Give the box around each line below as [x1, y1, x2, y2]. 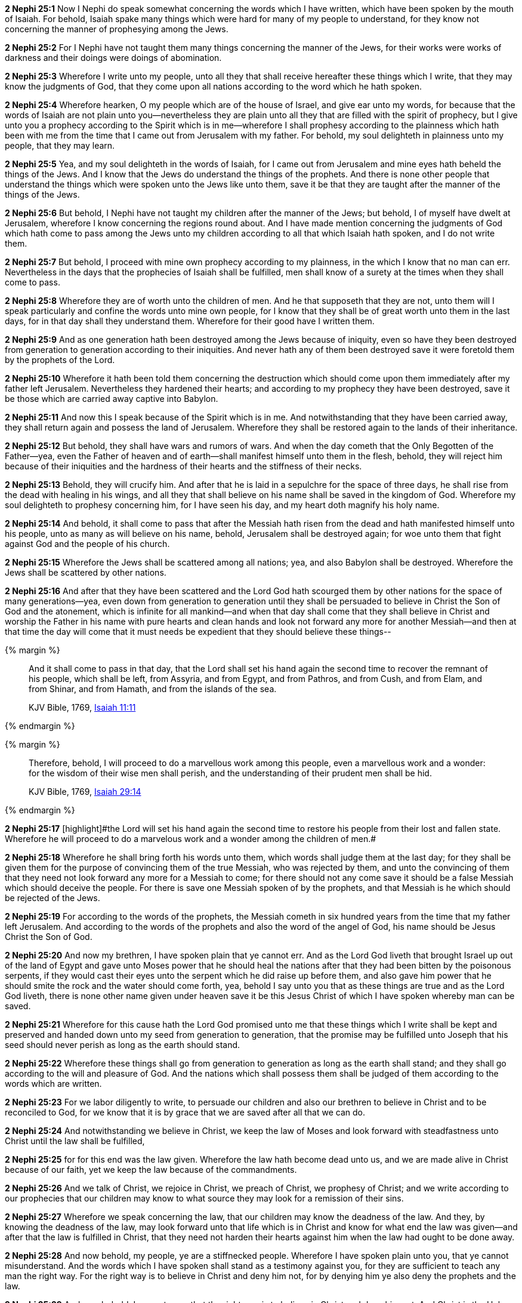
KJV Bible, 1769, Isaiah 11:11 [29, 702, 136, 712]
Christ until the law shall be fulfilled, [5, 1136, 145, 1146]
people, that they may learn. [5, 140, 115, 150]
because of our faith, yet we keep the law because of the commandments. [5, 1164, 297, 1175]
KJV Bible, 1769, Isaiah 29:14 [29, 786, 141, 797]
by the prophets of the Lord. [5, 355, 115, 365]
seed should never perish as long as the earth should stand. [5, 1040, 240, 1050]
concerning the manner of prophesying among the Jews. [5, 24, 228, 34]
